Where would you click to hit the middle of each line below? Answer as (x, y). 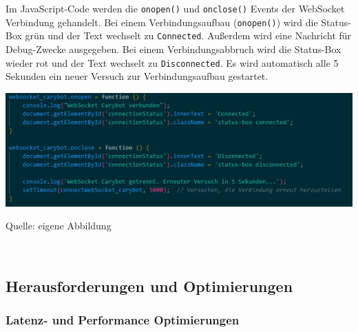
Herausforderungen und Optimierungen (149, 286)
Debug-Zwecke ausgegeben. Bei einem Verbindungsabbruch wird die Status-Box (173, 49)
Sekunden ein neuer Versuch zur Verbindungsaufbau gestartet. (137, 76)
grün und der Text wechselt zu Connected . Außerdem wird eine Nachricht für (188, 35)
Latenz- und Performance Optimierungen (123, 320)
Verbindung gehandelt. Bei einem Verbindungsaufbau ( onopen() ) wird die (162, 22)
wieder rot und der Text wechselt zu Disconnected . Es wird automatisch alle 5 (172, 62)
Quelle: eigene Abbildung (59, 226)
